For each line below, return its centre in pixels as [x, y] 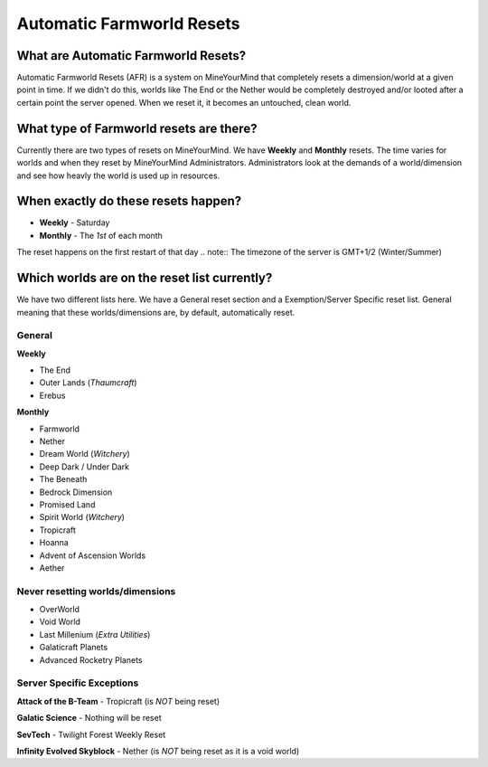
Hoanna [54, 543]
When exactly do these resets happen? [129, 201]
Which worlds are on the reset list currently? [145, 278]
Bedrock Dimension [76, 492]
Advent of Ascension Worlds [93, 555]
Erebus [52, 395]
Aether [52, 568]
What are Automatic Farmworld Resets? [131, 56]
